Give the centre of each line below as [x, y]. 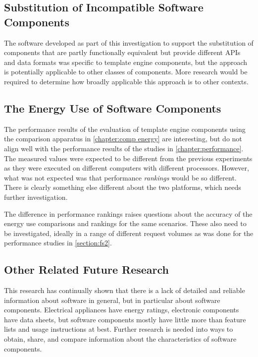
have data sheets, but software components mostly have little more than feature [125, 319]
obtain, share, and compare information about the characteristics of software [120, 339]
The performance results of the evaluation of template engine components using [125, 129]
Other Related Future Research [86, 269]
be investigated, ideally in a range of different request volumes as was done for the [129, 233]
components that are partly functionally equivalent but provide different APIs [122, 52]
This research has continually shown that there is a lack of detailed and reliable [125, 290]
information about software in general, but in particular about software [112, 300]
